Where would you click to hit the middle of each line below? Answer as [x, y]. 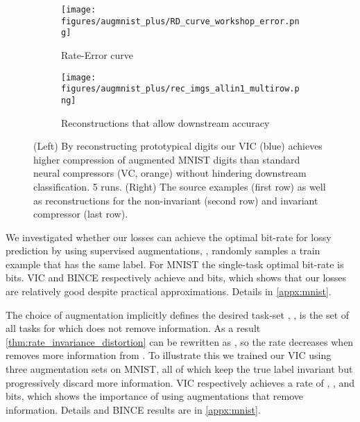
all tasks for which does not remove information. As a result [133, 328]
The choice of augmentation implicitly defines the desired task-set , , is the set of [178, 314]
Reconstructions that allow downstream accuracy [165, 122]
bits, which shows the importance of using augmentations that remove [155, 396]
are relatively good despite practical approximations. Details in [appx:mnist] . [169, 291]
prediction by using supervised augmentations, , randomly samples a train [163, 250]
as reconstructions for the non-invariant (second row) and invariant [176, 200]
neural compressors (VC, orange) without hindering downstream [170, 173]
